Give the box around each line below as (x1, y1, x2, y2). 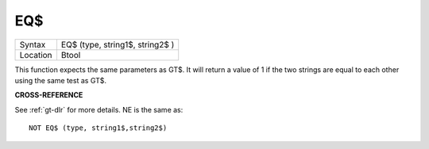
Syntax (19, 39, 46, 50)
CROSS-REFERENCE (14, 90, 83, 100)
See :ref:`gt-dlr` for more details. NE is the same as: (14, 105, 184, 114)
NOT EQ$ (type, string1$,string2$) (29, 124, 168, 132)
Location (19, 49, 52, 60)
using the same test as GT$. (14, 75, 107, 85)
